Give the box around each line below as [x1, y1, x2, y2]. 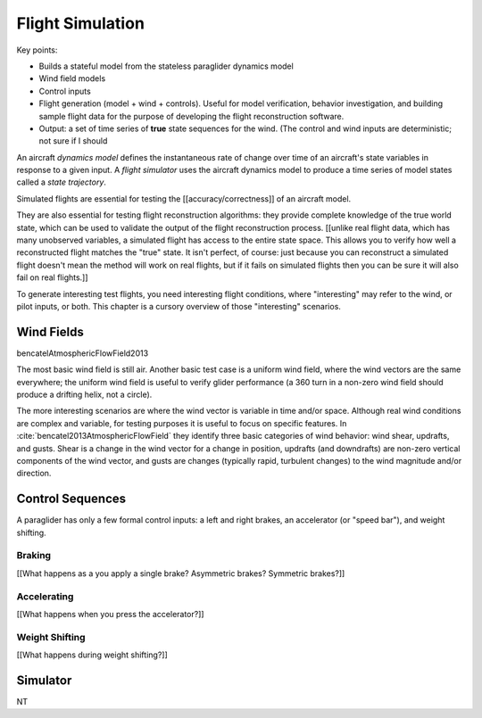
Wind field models [38, 73, 106, 84]
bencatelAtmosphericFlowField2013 [16, 348, 149, 359]
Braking [16, 549, 52, 562]
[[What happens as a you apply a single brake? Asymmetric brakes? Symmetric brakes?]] [16, 567, 345, 579]
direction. [16, 468, 52, 479]
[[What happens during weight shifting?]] [16, 649, 169, 660]
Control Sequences [16, 491, 127, 507]
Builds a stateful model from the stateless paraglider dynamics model [38, 61, 294, 71]
